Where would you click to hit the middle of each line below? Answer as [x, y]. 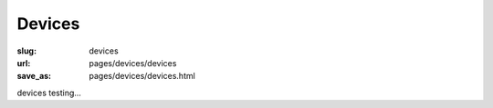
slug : [26, 51]
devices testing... [49, 93]
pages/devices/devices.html [142, 76]
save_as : [34, 76]
